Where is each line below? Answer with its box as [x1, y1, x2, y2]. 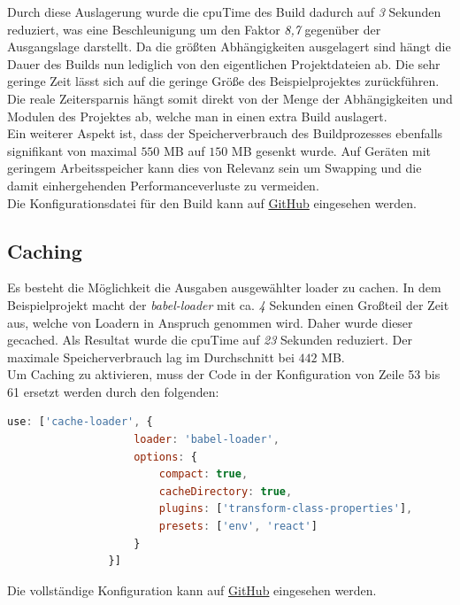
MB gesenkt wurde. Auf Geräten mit [231, 141, 432, 159]
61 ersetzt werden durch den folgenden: [7, 382, 219, 400]
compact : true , [158, 468, 249, 481]
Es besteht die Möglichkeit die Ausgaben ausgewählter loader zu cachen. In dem [7, 278, 441, 297]
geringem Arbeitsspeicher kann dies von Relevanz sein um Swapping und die [7, 159, 422, 177]
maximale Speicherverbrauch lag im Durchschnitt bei [7, 347, 295, 366]
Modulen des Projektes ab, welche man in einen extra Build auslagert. [7, 106, 387, 125]
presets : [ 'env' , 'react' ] [158, 520, 318, 533]
